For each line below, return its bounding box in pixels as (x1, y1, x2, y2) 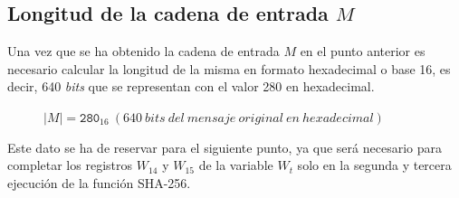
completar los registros (7, 156, 132, 174)
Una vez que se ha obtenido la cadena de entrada (7, 42, 280, 61)
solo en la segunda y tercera (297, 156, 452, 174)
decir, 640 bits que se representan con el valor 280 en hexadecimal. (7, 77, 375, 96)
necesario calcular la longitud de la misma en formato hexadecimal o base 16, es (7, 59, 451, 78)
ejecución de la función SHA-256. (7, 173, 191, 192)
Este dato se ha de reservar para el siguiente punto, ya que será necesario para (7, 137, 442, 156)
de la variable (198, 156, 273, 174)
